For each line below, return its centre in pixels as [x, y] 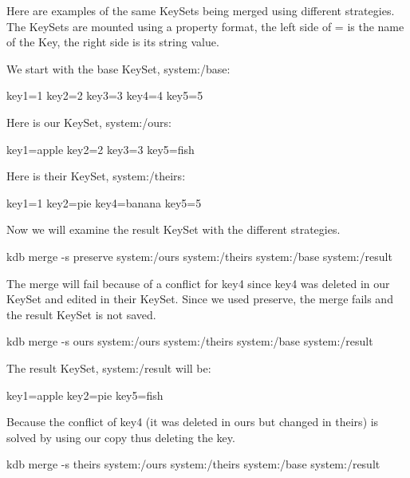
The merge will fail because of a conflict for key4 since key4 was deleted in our [198, 283]
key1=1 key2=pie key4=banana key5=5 [104, 202]
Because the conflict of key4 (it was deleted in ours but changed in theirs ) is [193, 422]
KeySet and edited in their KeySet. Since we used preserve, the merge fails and [200, 299]
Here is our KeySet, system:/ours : [89, 122]
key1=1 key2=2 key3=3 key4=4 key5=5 [105, 95]
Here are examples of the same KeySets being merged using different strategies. [201, 10]
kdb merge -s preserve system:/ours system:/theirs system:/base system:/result [199, 256]
